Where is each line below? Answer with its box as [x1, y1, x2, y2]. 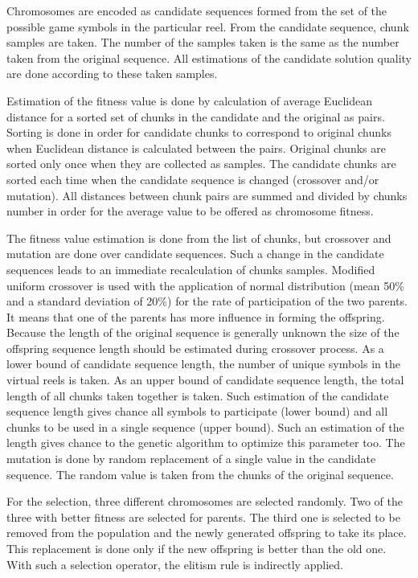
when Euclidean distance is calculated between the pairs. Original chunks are [6, 139, 386, 156]
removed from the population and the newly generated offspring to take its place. [6, 524, 407, 541]
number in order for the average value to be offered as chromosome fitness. [6, 203, 374, 219]
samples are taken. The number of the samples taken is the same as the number [6, 34, 400, 51]
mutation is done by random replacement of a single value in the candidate [6, 450, 376, 467]
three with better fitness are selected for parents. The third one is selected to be [6, 508, 400, 525]
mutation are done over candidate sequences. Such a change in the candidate [6, 245, 384, 262]
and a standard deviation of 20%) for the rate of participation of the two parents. [6, 293, 408, 309]
